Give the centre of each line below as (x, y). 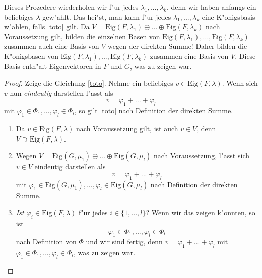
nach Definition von (46, 241)
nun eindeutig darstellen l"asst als (61, 92)
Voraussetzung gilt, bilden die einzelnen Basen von (82, 36)
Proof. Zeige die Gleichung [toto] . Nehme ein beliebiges (89, 83)
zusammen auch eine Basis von (52, 46)
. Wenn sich (240, 83)
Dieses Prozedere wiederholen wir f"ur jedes (71, 7)
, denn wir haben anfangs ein (211, 7)
